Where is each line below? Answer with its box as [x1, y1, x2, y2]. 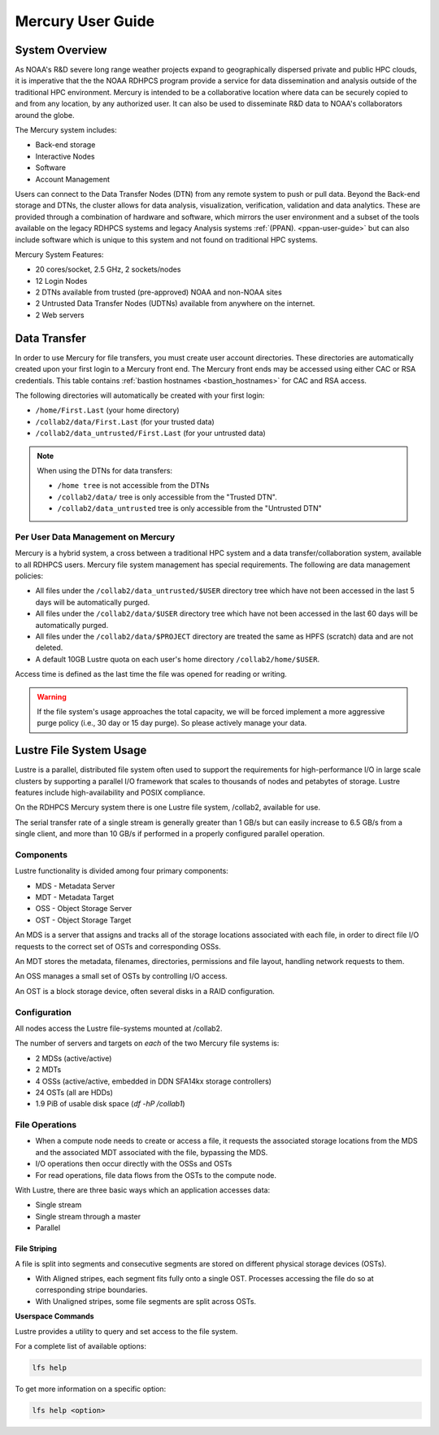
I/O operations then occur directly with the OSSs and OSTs [35, 1159, 233, 1169]
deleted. [35, 643, 63, 652]
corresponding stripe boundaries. [35, 1285, 148, 1295]
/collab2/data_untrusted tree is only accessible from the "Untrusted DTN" [57, 504, 323, 513]
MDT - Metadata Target [35, 892, 115, 902]
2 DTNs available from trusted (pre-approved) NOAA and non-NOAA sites [35, 287, 282, 297]
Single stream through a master [35, 1211, 141, 1221]
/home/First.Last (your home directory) [35, 405, 180, 415]
